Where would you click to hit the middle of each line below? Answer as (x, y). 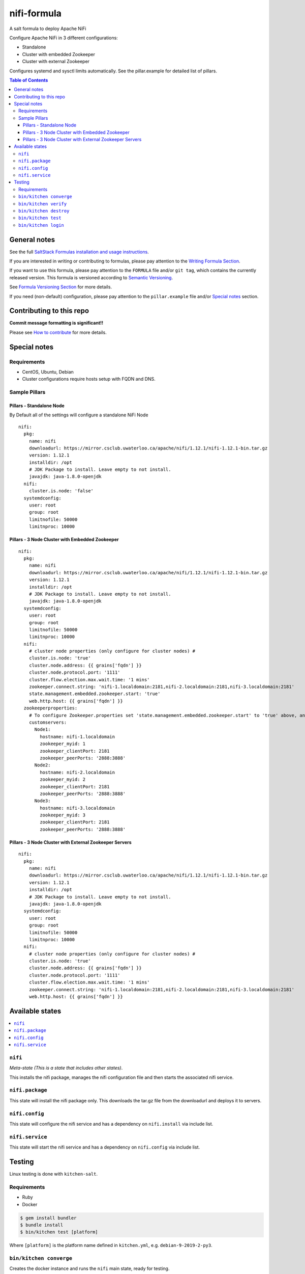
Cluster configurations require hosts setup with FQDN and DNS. (89, 379)
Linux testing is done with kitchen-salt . (54, 1174)
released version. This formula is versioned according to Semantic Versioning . (91, 277)
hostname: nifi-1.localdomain (78, 737)
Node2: (42, 765)
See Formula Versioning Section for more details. (60, 287)
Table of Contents (29, 80)
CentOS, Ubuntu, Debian (48, 372)
